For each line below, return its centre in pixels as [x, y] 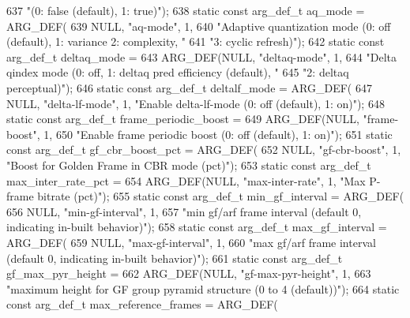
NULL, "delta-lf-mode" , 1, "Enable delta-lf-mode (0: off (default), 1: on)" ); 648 [196, 103]
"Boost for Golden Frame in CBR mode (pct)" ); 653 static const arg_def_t [189, 165]
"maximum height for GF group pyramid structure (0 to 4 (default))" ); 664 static [203, 288]
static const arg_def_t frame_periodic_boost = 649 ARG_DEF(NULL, [183, 119]
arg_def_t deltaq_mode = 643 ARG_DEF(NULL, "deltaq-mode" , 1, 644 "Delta [202, 56]
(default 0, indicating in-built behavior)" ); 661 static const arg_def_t [175, 258]
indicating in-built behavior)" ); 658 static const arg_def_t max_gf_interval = [197, 227]
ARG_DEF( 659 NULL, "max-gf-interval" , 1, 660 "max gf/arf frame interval [191, 242]
